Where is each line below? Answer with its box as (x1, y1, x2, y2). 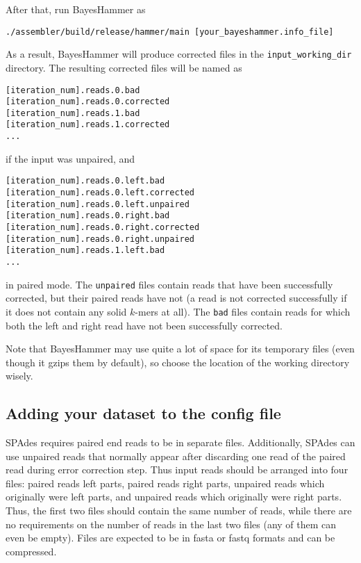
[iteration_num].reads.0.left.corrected (6, 188, 195, 198)
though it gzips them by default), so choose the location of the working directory (6, 354, 350, 369)
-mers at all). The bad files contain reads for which (135, 304, 351, 318)
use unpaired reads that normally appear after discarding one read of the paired (6, 448, 346, 463)
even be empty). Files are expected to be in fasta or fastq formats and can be (6, 530, 335, 545)
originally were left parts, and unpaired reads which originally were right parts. (6, 489, 342, 504)
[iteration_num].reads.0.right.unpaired (6, 234, 195, 244)
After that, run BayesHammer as (6, 2, 146, 16)
